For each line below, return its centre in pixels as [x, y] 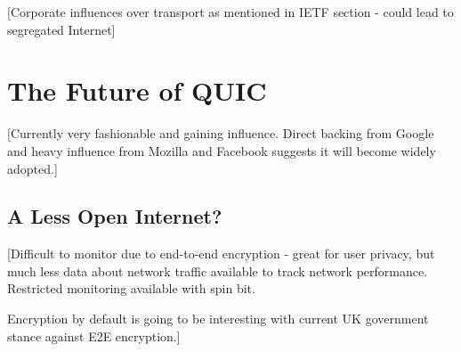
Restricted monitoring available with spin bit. [131, 288]
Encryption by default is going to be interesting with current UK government [218, 319]
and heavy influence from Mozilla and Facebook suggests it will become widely [222, 150]
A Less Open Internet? [115, 216]
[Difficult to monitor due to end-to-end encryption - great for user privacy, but [221, 254]
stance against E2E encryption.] [94, 336]
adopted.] [32, 168]
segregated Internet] [61, 29]
